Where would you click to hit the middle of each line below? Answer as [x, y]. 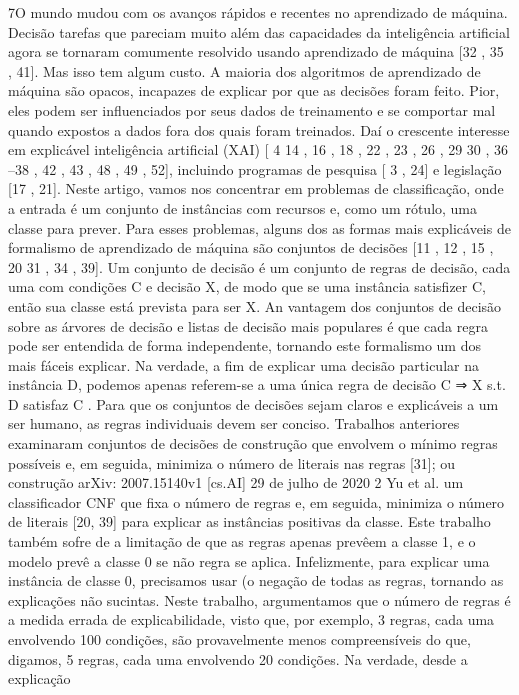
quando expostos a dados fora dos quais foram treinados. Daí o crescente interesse [259, 129]
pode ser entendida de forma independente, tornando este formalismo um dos [244, 345]
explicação [39, 678]
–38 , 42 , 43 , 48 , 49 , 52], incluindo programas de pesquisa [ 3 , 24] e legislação [255, 168]
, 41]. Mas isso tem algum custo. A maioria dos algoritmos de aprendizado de [244, 70]
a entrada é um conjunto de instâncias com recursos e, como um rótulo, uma [243, 207]
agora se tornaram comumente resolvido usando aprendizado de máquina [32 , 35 [256, 51]
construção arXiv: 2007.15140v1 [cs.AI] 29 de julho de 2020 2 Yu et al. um [236, 482]
